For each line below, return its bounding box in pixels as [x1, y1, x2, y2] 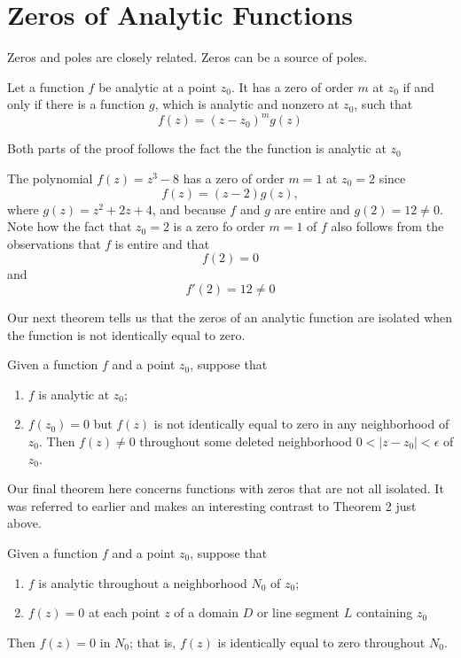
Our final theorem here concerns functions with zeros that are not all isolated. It [7, 479, 444, 498]
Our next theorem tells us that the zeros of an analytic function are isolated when [7, 307, 453, 326]
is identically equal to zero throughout [217, 632, 426, 651]
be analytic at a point [98, 77, 217, 96]
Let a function [7, 77, 84, 96]
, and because [152, 199, 226, 218]
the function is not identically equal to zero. [7, 325, 246, 344]
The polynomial [7, 169, 93, 187]
